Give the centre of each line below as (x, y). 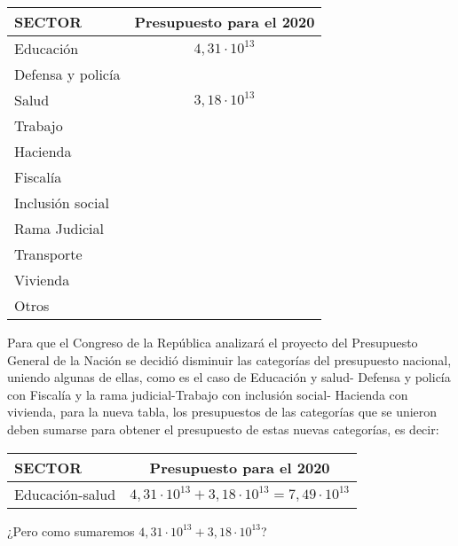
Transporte (48, 254)
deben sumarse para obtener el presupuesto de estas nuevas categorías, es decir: (223, 429)
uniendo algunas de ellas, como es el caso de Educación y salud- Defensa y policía (229, 377)
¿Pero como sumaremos (71, 530)
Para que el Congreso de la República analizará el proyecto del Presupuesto (213, 342)
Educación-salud (65, 494)
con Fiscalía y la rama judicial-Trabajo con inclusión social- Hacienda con (208, 394)
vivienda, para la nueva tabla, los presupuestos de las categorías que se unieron (222, 412)
